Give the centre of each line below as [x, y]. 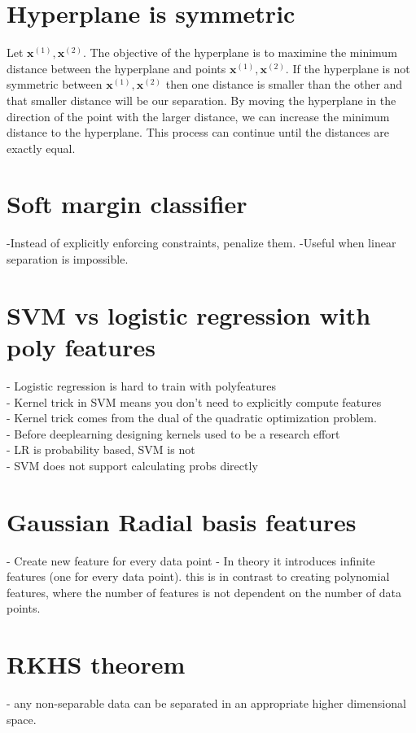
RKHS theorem [96, 664]
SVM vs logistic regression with [189, 314]
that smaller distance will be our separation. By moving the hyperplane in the [201, 100]
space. [22, 719]
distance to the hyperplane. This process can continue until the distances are [198, 132]
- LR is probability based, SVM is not [101, 449]
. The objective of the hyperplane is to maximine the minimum [240, 52]
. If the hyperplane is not [348, 68]
